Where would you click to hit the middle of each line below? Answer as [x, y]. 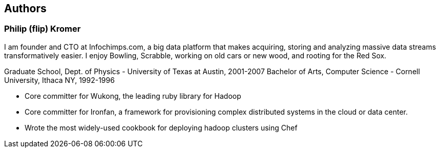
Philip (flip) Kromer [43, 29]
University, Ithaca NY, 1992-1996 [59, 80]
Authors [25, 8]
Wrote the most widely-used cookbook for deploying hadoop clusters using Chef [161, 127]
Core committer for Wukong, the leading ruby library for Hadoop [133, 96]
